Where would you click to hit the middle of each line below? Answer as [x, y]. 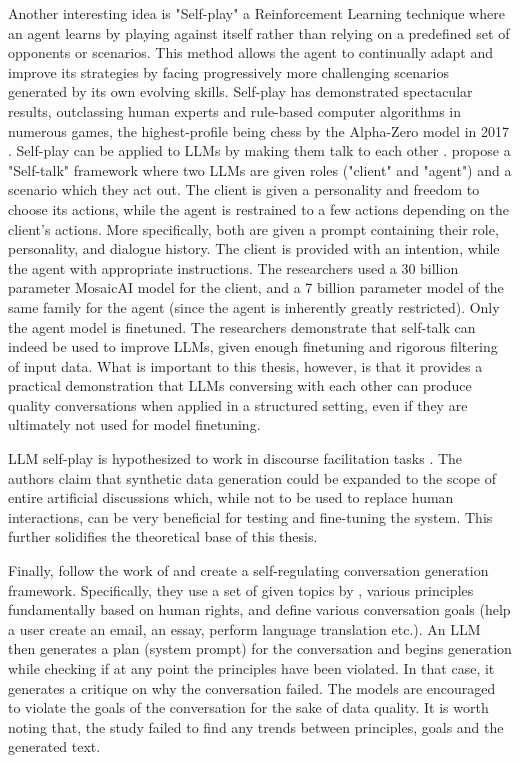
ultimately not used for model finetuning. [134, 424]
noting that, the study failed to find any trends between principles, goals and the [256, 726]
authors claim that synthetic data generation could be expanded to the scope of [252, 477]
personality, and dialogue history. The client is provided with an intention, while [254, 248]
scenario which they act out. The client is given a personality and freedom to [244, 189]
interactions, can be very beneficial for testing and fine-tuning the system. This [250, 516]
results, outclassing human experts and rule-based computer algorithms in [235, 110]
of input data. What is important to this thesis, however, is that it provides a [245, 365]
